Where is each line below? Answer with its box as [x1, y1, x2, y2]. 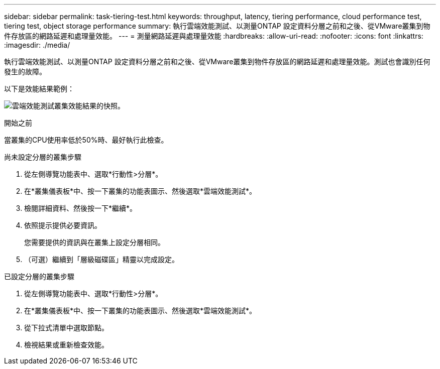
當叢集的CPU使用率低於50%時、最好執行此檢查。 [4, 136, 168, 144]
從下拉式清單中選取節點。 [24, 323, 108, 332]
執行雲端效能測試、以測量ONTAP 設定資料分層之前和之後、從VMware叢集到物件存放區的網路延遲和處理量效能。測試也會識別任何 [4, 57, 430, 66]
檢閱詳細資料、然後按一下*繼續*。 [24, 204, 137, 212]
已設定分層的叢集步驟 [4, 272, 74, 281]
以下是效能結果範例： [4, 84, 74, 93]
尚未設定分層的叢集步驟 [4, 153, 81, 161]
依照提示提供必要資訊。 [24, 221, 101, 229]
